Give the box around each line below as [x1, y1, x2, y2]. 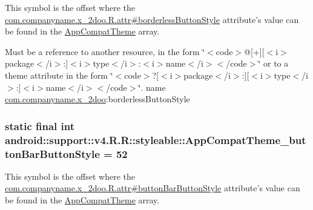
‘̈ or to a [258, 57, 289, 70]
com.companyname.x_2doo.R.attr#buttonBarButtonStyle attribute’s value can [5, 182, 300, 194]
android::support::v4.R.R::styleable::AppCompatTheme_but [5, 132, 306, 147]
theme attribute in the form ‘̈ [5, 68, 113, 81]
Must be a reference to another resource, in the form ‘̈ [5, 45, 205, 57]
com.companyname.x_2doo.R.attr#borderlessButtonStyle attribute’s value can [5, 13, 299, 25]
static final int [5, 118, 75, 133]
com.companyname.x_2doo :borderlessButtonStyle [5, 93, 190, 105]
